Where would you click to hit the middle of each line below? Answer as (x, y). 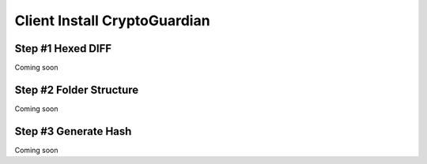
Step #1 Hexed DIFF (63, 48)
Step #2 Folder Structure (77, 89)
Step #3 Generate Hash (73, 131)
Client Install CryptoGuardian (112, 20)
